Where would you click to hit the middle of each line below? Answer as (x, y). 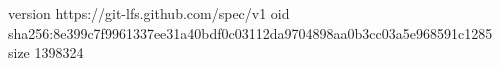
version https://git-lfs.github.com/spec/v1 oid (149, 13)
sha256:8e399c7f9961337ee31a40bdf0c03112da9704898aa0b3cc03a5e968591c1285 (250, 32)
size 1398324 (46, 52)
